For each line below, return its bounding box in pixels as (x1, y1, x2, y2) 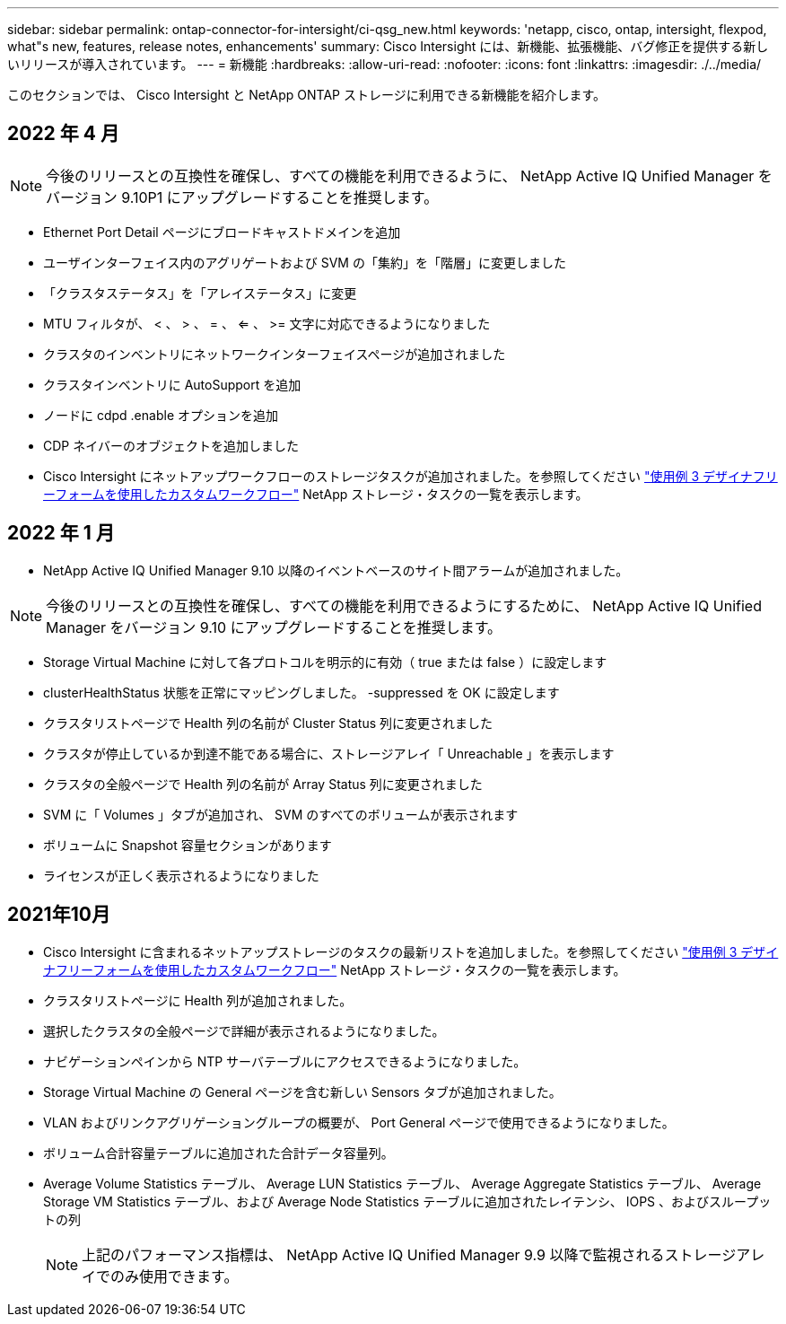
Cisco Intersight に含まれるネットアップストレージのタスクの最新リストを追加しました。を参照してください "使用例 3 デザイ (43, 943, 779, 960)
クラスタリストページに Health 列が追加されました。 (43, 992, 353, 1008)
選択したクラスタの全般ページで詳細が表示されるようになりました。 (43, 1022, 445, 1039)
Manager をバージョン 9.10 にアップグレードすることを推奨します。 (46, 618, 502, 636)
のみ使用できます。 (110, 1267, 239, 1285)
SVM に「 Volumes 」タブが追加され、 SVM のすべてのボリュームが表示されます (43, 806, 519, 822)
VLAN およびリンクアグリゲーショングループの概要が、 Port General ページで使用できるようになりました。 (43, 1114, 675, 1130)
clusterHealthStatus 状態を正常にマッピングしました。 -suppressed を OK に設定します (43, 684, 560, 700)
